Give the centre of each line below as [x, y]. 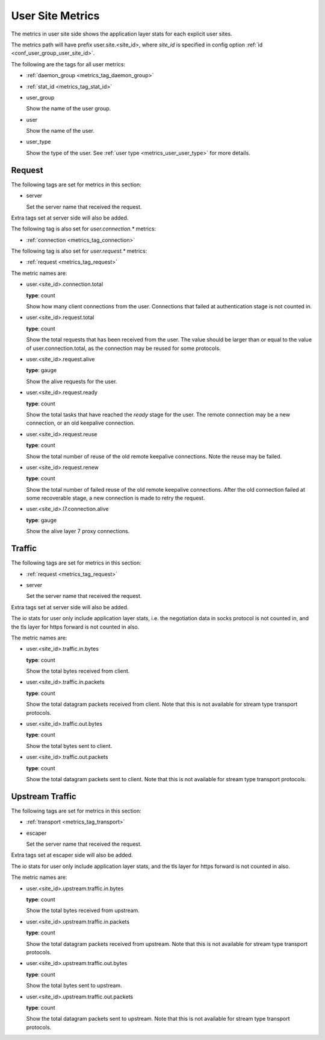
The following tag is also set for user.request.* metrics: [79, 251]
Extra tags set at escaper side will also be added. [72, 855]
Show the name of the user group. [69, 109]
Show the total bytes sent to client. [69, 746]
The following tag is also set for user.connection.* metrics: [84, 229]
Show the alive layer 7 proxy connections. [78, 531]
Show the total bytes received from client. [78, 671]
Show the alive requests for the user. [72, 381]
